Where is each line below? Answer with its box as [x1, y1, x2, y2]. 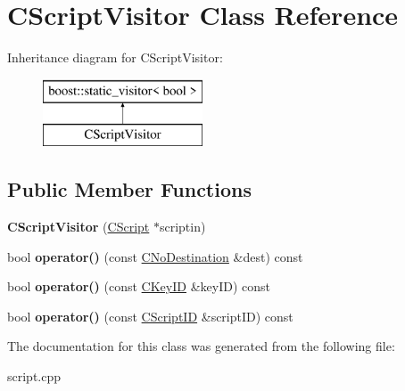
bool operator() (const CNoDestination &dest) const [7, 247, 303, 265]
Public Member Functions [7, 175, 252, 203]
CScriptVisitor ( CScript [7, 217, 150, 236]
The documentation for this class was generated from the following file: [7, 337, 395, 355]
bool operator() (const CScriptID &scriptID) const [7, 306, 293, 325]
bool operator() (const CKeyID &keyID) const [7, 277, 270, 296]
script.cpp [7, 367, 62, 386]
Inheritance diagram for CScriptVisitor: [7, 48, 223, 67]
